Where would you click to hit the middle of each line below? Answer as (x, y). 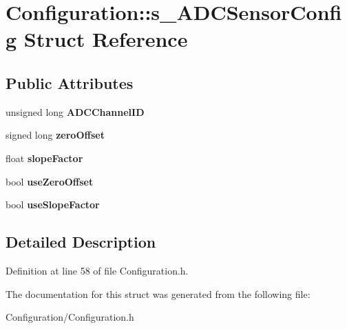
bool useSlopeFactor (53, 205)
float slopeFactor (44, 158)
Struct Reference (106, 39)
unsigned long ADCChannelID (75, 111)
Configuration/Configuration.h (70, 317)
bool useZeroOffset (50, 181)
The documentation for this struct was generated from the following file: (158, 293)
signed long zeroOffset (55, 135)
